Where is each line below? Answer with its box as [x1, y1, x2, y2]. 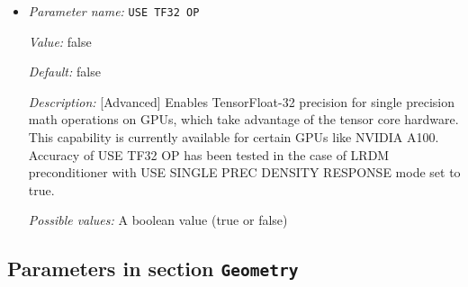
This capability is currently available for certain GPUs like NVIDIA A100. [28, 128, 439, 147]
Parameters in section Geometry [7, 255, 299, 283]
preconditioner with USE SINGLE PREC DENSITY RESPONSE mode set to [28, 163, 461, 182]
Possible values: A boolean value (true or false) [28, 211, 288, 229]
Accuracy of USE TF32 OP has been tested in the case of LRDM [28, 145, 390, 164]
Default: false [28, 62, 101, 81]
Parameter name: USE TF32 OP [28, 2, 200, 20]
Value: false [28, 31, 92, 50]
